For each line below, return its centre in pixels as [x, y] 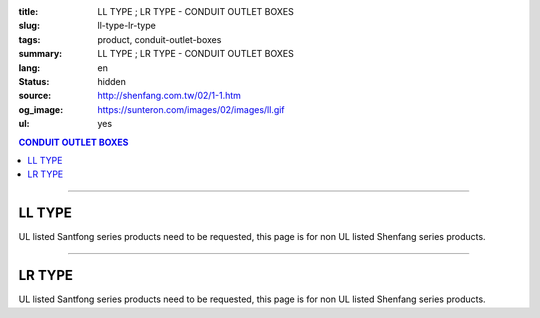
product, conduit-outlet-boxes [159, 39]
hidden [112, 81]
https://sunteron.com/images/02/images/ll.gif [191, 109]
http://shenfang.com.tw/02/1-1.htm [169, 96]
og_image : [41, 109]
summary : [40, 54]
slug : [29, 26]
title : [28, 11]
